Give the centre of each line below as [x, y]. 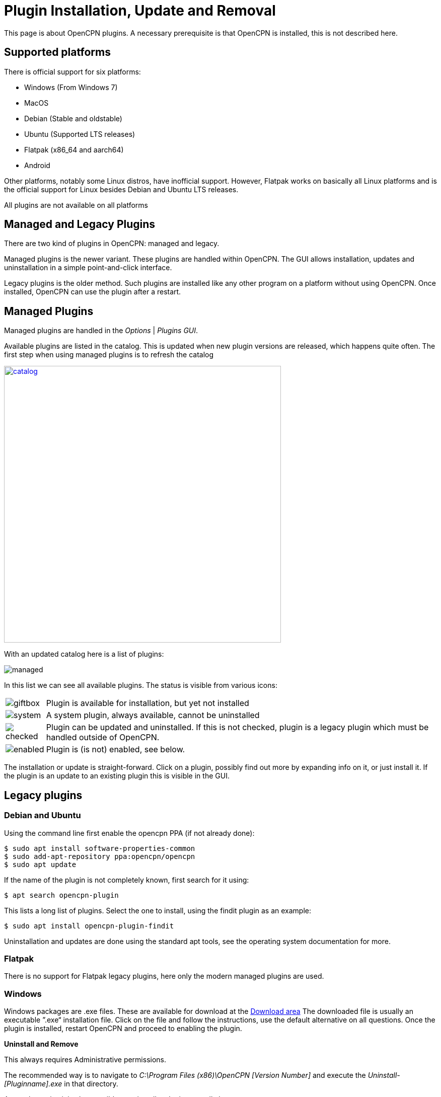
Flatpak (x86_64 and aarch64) [74, 149]
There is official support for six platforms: [72, 71]
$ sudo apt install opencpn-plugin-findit [89, 926]
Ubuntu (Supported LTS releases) [80, 134]
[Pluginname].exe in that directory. [61, 1084]
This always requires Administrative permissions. [85, 1060]
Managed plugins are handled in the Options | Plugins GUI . [101, 331]
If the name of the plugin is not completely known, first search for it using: [127, 880]
